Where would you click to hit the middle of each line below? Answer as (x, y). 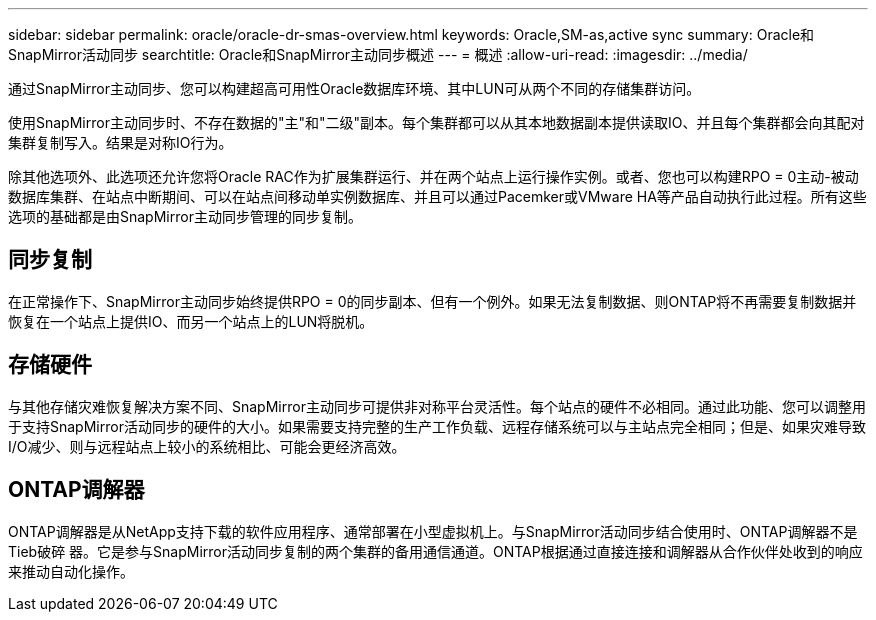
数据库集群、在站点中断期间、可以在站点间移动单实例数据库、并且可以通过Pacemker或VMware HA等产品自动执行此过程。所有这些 (437, 196)
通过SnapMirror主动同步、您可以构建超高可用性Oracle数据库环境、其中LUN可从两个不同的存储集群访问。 (354, 88)
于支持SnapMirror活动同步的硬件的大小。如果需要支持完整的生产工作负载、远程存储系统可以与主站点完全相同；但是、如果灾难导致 (437, 426)
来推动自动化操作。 (71, 571)
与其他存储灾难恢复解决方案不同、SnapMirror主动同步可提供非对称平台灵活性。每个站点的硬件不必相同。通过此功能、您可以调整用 (437, 406)
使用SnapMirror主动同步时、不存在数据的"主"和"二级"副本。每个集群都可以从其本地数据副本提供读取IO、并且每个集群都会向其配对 (436, 122)
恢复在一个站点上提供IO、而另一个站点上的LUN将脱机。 (191, 321)
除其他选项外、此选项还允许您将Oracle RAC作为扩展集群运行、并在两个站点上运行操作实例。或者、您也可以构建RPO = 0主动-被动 (433, 176)
